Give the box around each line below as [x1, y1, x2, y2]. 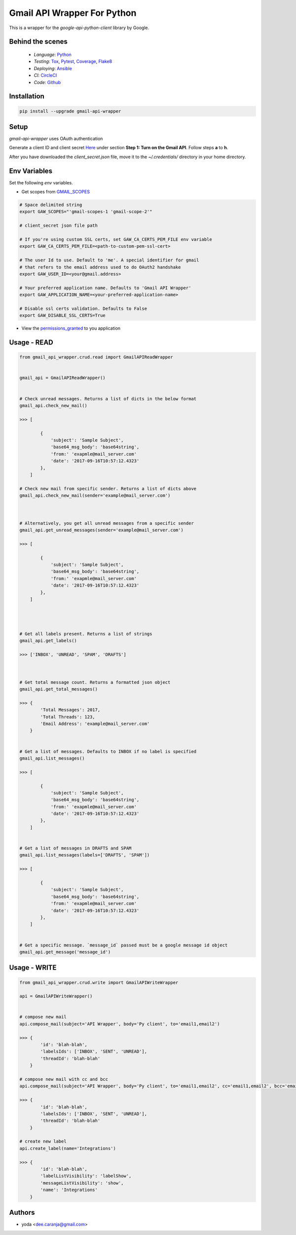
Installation [9, 92, 44, 101]
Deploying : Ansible [34, 65, 73, 71]
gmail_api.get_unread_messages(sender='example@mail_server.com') [19, 527, 184, 533]
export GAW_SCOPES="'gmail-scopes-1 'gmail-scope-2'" [19, 209, 152, 214]
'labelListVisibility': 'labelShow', [40, 1173, 132, 1179]
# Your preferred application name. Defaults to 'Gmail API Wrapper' [19, 285, 191, 291]
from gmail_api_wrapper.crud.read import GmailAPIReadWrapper [19, 354, 173, 360]
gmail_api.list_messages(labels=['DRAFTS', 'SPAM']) [19, 852, 150, 858]
